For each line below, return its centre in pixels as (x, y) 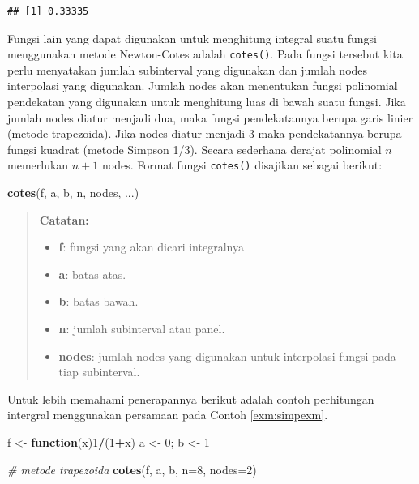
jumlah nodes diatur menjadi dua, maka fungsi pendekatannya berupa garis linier (210, 117)
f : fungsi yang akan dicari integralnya (151, 247)
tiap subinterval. (99, 372)
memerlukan (38, 165)
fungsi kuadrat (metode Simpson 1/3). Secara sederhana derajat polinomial (195, 149)
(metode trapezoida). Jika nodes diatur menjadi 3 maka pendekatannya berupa (205, 133)
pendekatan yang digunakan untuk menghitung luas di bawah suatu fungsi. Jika (207, 102)
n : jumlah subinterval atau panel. (142, 329)
